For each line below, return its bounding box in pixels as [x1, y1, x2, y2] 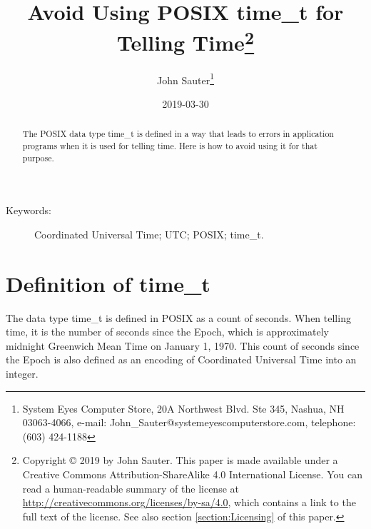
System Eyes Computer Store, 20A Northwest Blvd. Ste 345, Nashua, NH [22, 400, 345, 415]
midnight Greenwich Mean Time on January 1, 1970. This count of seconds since [6, 338, 360, 353]
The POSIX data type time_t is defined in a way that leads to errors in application [22, 128, 334, 140]
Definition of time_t [6, 268, 210, 298]
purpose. [22, 151, 54, 163]
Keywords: [6, 203, 51, 218]
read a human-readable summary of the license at [22, 480, 239, 495]
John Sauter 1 [157, 70, 214, 87]
